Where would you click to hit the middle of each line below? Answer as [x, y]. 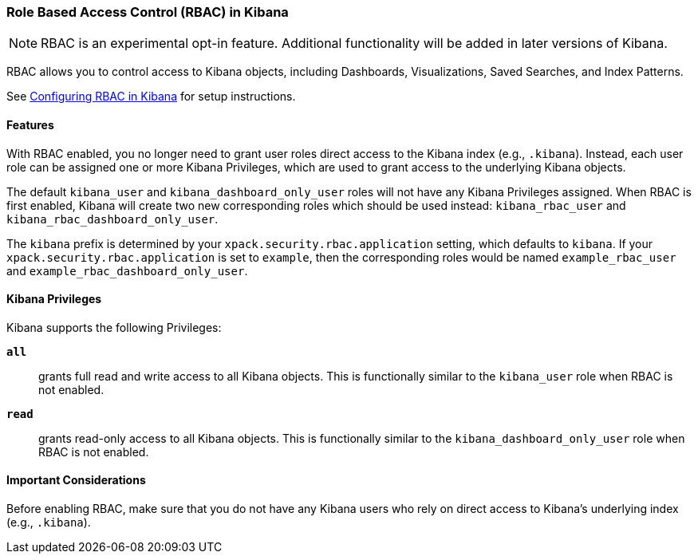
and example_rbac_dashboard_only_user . [127, 270]
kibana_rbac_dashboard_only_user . [112, 219]
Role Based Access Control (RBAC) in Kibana [148, 12]
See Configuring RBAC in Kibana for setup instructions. [151, 97]
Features [30, 124]
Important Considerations [76, 480]
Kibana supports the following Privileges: [114, 327]
